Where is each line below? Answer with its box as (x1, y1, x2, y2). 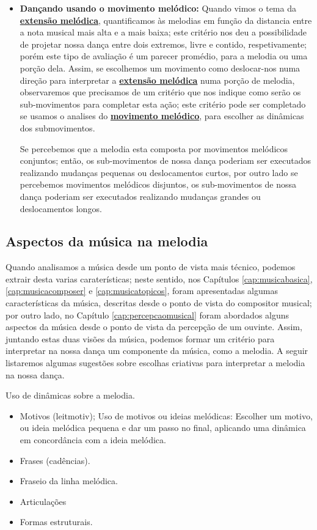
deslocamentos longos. (20, 202, 102, 215)
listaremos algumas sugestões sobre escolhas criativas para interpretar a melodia (5, 356, 305, 369)
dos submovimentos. (20, 121, 95, 134)
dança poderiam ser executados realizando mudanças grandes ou (20, 190, 261, 202)
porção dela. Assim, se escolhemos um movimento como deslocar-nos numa (20, 61, 301, 74)
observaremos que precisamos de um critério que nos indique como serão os (20, 86, 301, 98)
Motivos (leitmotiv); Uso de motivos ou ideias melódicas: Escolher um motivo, (20, 409, 313, 422)
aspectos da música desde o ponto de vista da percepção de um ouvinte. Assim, (5, 320, 302, 333)
